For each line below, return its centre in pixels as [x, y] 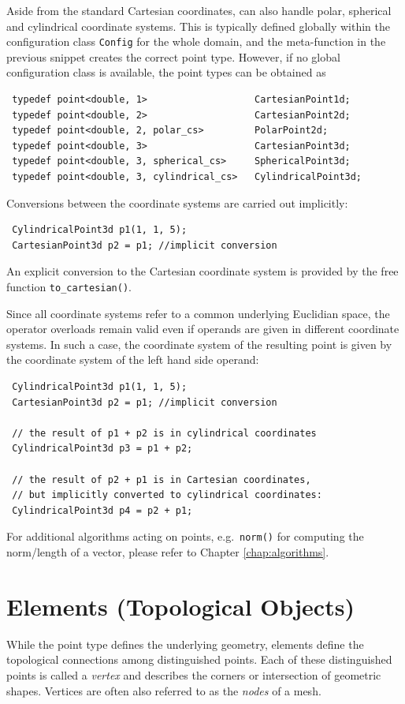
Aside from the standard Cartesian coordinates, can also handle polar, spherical [199, 10]
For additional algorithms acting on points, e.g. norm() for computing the [185, 536]
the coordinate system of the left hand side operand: [133, 359]
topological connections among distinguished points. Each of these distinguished [199, 659]
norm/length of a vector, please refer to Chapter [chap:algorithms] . [168, 552]
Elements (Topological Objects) [180, 606]
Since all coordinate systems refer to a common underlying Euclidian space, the [198, 313]
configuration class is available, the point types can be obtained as [166, 72]
